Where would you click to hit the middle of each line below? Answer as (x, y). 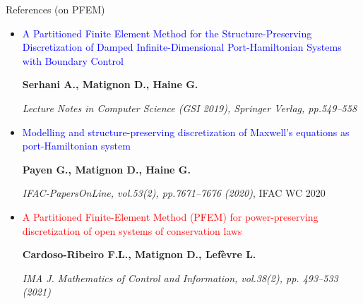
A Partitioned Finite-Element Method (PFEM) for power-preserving (170, 216)
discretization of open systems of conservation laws (132, 230)
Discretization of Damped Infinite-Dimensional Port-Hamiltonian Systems (182, 47)
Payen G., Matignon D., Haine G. (106, 169)
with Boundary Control (73, 60)
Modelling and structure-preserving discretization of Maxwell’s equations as (186, 132)
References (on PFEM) (55, 9)
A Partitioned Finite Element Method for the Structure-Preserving (167, 33)
